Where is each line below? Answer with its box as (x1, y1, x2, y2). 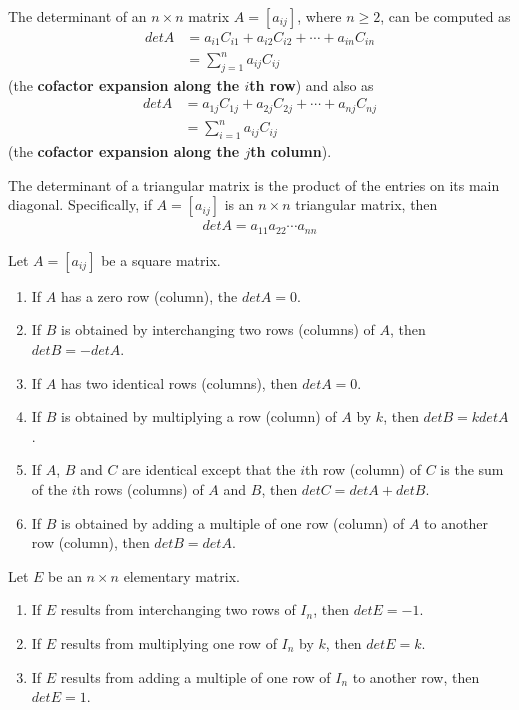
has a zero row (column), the (60, 285, 238, 306)
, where (297, 6, 342, 26)
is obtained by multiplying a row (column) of (61, 406, 337, 427)
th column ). (250, 141, 332, 162)
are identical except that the (122, 459, 296, 480)
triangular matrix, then (295, 194, 438, 215)
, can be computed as (380, 6, 511, 26)
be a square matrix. (101, 249, 221, 270)
